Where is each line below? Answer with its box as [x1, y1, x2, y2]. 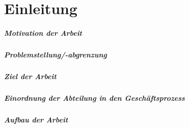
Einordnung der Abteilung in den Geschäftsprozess [4, 92, 185, 103]
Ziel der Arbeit [4, 71, 57, 81]
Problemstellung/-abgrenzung [4, 49, 107, 59]
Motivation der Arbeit [4, 27, 82, 38]
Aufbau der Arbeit [4, 114, 68, 124]
